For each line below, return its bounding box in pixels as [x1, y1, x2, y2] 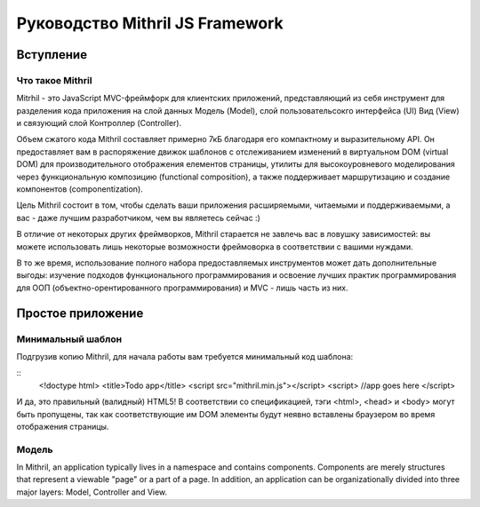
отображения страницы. [16, 421, 109, 432]
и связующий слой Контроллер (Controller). [16, 118, 182, 129]
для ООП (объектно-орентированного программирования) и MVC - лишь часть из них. [16, 282, 348, 293]
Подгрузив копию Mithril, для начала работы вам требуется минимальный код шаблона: [16, 351, 354, 361]
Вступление [16, 47, 88, 62]
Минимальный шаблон [16, 333, 123, 345]
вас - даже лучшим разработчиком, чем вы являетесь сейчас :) [16, 212, 261, 223]
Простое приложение [16, 305, 144, 321]
